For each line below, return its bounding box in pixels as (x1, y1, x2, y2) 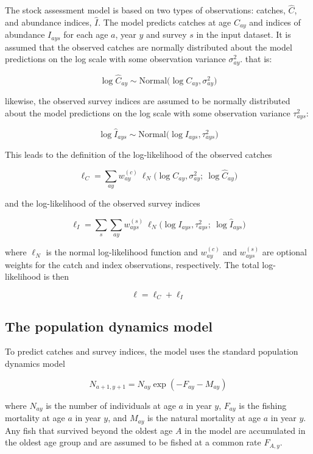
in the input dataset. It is (196, 28, 291, 41)
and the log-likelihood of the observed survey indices (5, 197, 200, 210)
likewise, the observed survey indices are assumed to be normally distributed (5, 94, 290, 107)
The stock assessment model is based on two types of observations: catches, (5, 4, 286, 16)
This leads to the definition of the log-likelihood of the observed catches (5, 148, 272, 161)
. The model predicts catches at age (98, 15, 231, 28)
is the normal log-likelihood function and (46, 246, 198, 258)
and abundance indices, (5, 15, 92, 28)
